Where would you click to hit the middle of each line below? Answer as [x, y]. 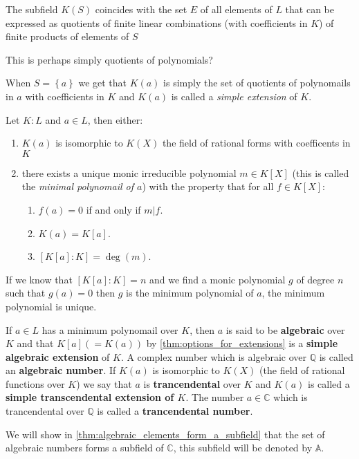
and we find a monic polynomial [217, 279]
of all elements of [236, 9]
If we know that [39, 279]
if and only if [113, 209]
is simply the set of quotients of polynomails [257, 83]
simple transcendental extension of [90, 397]
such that [26, 293]
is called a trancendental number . [175, 411]
